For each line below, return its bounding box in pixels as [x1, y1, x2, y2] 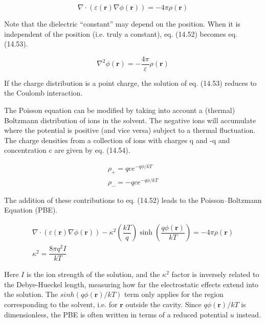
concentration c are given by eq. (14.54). [4, 145, 130, 155]
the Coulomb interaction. [4, 87, 83, 98]
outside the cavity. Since [125, 298, 202, 309]
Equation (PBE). [4, 204, 58, 215]
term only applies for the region [124, 289, 224, 299]
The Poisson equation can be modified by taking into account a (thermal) [4, 105, 235, 116]
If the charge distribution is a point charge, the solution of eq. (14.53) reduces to [4, 77, 257, 88]
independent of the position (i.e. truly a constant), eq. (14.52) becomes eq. [4, 28, 237, 39]
